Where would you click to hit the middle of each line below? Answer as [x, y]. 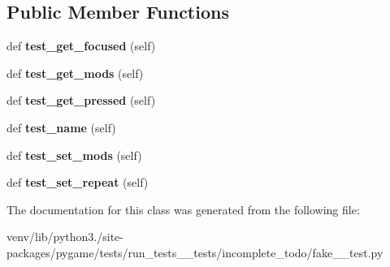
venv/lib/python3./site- [65, 237]
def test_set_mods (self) [74, 155]
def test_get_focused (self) [81, 46]
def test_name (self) [61, 127]
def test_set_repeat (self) [78, 182]
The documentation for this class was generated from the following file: [183, 209]
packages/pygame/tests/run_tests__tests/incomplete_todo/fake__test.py [195, 252]
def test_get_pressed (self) [81, 100]
